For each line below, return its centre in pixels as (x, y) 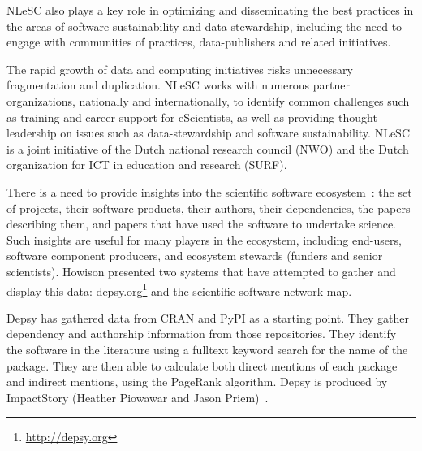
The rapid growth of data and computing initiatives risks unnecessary (180, 69)
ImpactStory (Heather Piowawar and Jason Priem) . (138, 397)
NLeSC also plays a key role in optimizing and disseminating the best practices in (210, 10)
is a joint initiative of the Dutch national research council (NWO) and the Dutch (208, 148)
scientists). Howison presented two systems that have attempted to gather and (201, 271)
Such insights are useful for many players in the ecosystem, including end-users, (204, 239)
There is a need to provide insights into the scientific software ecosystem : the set (209, 191)
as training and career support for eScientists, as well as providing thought (192, 117)
